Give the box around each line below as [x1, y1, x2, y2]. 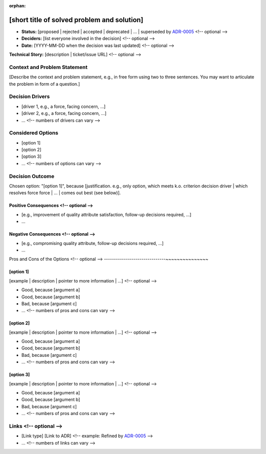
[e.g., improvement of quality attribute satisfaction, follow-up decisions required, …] [21, 211, 192, 217]
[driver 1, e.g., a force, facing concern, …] [21, 104, 106, 109]
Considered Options [9, 130, 59, 137]
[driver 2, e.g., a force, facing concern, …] [21, 110, 107, 116]
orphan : [9, 3, 26, 8]
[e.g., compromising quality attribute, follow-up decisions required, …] [21, 240, 164, 246]
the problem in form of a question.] [9, 81, 80, 87]
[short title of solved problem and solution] [9, 15, 144, 24]
